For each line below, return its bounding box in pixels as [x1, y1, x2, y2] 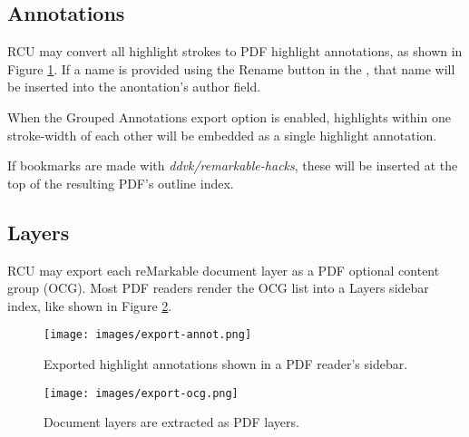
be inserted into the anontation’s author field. [7, 77, 261, 96]
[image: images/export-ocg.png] [44, 386, 239, 400]
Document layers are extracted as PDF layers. [44, 413, 299, 432]
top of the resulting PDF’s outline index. [7, 173, 234, 192]
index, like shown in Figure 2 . [7, 296, 172, 315]
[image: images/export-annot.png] [44, 328, 252, 342]
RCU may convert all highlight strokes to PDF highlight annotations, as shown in [7, 42, 463, 61]
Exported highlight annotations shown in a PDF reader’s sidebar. [44, 354, 408, 373]
